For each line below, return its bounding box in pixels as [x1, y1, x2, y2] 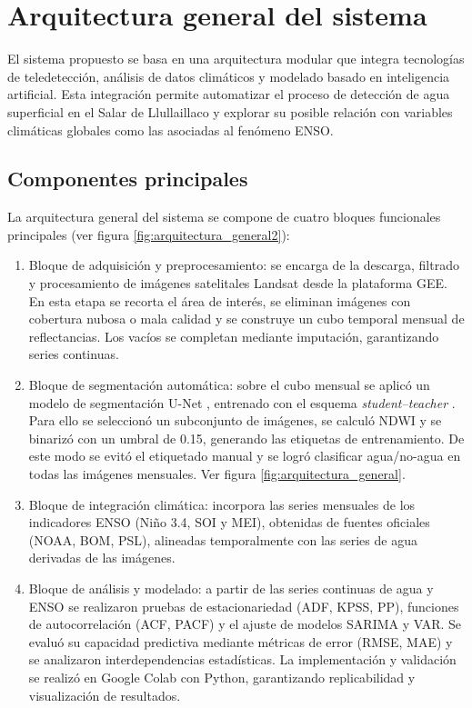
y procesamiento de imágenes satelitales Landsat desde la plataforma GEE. [28, 274, 447, 293]
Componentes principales [7, 165, 248, 193]
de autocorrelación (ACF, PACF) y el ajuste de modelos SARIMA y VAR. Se [28, 614, 462, 633]
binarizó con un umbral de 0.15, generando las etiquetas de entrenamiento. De [28, 428, 465, 447]
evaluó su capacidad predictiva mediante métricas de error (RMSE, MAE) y [28, 632, 453, 651]
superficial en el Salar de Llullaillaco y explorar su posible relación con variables [7, 102, 453, 121]
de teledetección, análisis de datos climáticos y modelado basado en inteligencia [7, 66, 450, 85]
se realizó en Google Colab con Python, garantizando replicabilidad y [28, 667, 416, 686]
